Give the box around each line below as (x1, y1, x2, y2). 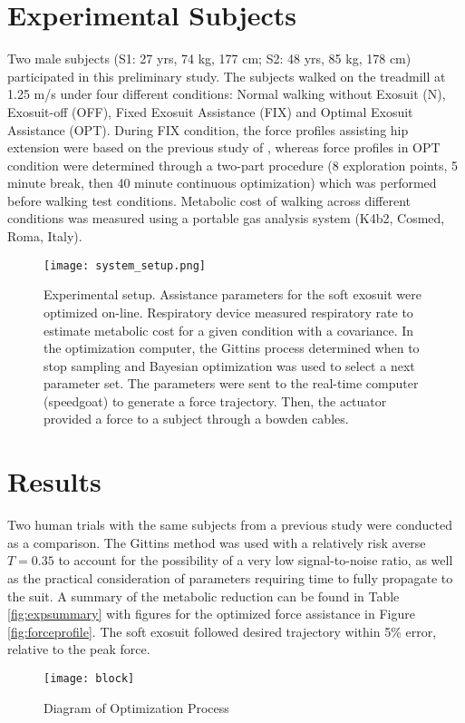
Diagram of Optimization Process (44, 698, 229, 717)
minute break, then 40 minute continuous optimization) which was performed (7, 173, 437, 192)
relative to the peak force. (7, 640, 150, 659)
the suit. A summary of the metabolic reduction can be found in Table (7, 586, 400, 605)
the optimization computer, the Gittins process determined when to (44, 338, 420, 357)
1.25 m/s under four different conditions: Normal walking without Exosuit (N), (7, 84, 446, 103)
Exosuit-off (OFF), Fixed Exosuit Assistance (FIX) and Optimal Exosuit (7, 102, 413, 121)
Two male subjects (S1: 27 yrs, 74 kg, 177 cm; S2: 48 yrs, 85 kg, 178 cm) (7, 49, 412, 68)
